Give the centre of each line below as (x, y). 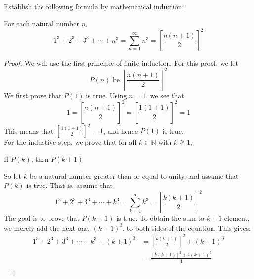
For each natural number (42, 23)
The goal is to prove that (42, 218)
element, (237, 218)
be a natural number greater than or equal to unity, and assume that (134, 175)
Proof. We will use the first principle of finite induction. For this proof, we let (121, 63)
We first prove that (33, 95)
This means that (29, 130)
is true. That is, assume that (69, 185)
